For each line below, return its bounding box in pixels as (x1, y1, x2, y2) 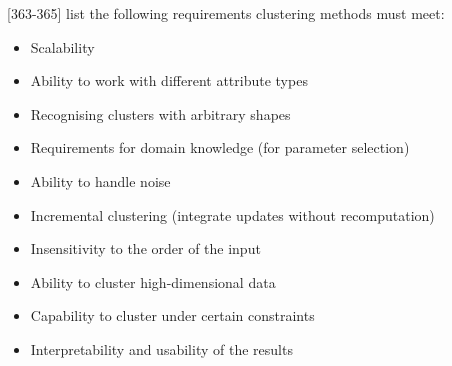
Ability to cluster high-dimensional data (30, 271, 276, 292)
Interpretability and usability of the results (30, 338, 293, 359)
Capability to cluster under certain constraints (30, 305, 315, 326)
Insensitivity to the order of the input (30, 238, 261, 259)
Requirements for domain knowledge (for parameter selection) (30, 137, 410, 158)
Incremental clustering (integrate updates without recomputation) (30, 204, 435, 225)
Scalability (30, 36, 95, 57)
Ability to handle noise (30, 170, 171, 191)
